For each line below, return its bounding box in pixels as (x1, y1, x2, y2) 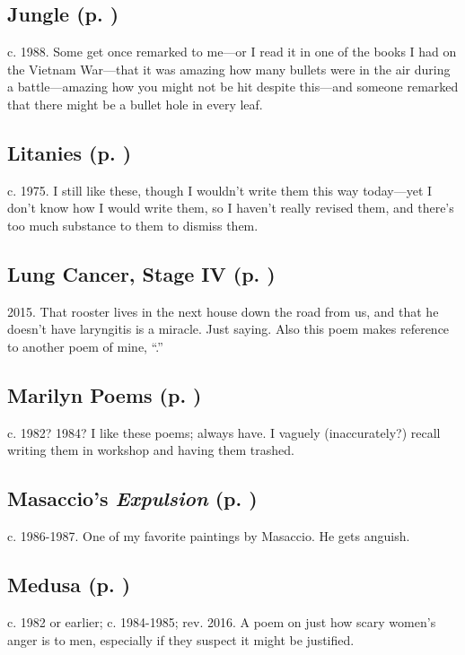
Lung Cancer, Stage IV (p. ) (7, 259, 276, 287)
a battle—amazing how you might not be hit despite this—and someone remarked (7, 77, 459, 96)
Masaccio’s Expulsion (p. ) (7, 485, 258, 512)
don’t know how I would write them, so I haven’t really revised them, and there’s (7, 198, 454, 217)
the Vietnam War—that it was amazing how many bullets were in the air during (7, 59, 451, 78)
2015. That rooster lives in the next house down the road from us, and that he (7, 301, 439, 320)
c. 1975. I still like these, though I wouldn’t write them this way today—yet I (7, 180, 433, 199)
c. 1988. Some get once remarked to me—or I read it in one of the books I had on (7, 42, 457, 61)
